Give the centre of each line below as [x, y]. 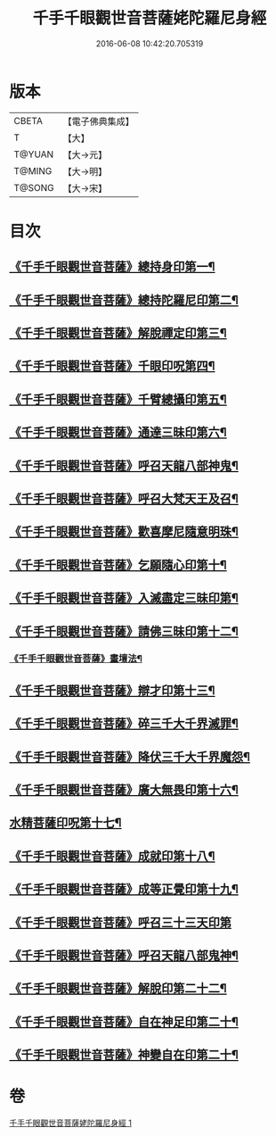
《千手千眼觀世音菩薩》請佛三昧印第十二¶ [124, 631]
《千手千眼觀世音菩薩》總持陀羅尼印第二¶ [124, 300]
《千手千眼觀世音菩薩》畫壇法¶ [76, 659]
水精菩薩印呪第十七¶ [65, 823]
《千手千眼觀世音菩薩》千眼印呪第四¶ [112, 366]
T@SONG [34, 187]
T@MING [33, 170]
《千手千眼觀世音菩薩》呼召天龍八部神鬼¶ [124, 465]
